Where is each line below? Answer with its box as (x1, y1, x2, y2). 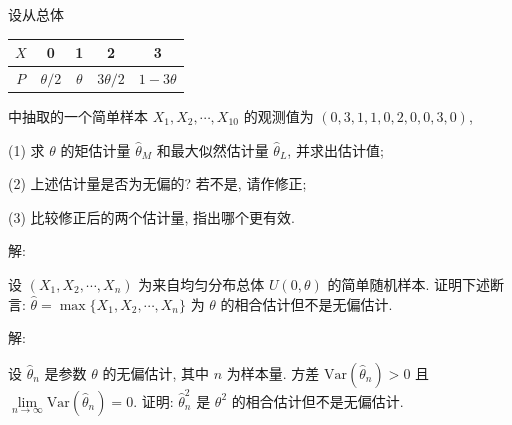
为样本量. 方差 (226, 362, 320, 383)
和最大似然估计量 (156, 139, 269, 160)
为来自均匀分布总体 (138, 274, 265, 294)
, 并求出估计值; (287, 139, 384, 160)
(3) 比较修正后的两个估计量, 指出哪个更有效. (8, 206, 295, 227)
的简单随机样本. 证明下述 (327, 274, 490, 294)
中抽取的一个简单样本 (8, 106, 148, 127)
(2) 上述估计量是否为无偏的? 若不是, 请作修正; (8, 173, 307, 194)
